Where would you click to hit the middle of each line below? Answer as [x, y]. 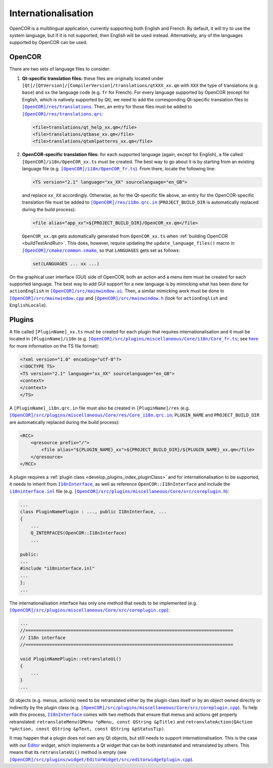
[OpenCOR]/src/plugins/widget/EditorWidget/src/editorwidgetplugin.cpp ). [102, 759]
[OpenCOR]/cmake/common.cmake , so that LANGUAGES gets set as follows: [101, 250]
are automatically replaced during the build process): [64, 422]
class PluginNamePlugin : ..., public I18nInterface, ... [93, 512]
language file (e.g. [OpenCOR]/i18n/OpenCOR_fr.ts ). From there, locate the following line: [119, 169]
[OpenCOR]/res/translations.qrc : [63, 113]
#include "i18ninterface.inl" [57, 568]
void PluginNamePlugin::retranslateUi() [71, 659]
